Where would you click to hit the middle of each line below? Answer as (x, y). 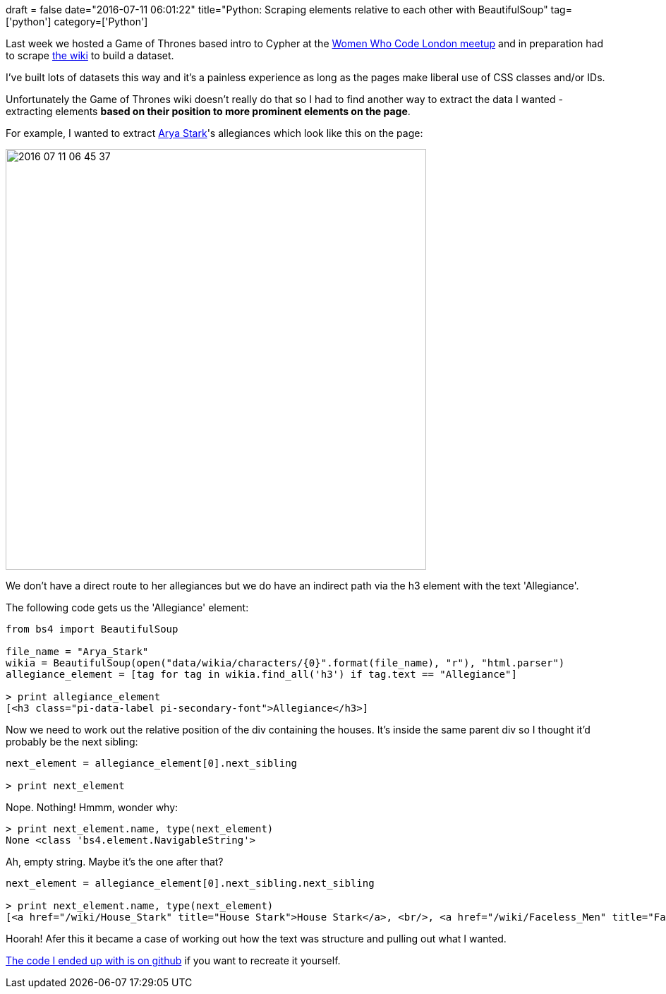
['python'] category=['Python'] (77, 22)
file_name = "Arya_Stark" (77, 652)
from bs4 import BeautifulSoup (92, 629)
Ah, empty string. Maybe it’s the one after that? (115, 862)
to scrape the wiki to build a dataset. (90, 55)
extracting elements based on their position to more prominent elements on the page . (208, 111)
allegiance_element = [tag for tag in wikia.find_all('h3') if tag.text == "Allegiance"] (261, 674)
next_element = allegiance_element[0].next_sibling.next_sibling (190, 883)
